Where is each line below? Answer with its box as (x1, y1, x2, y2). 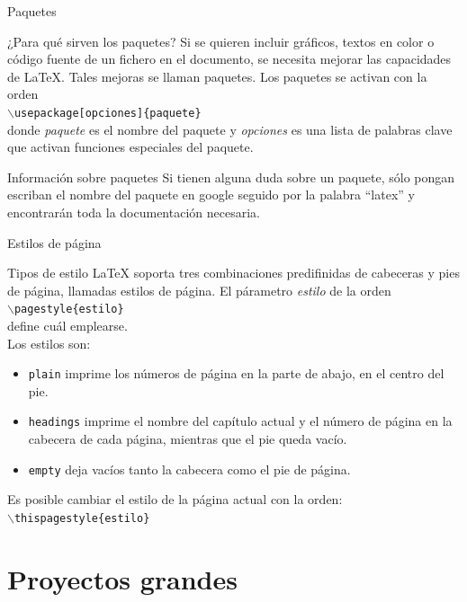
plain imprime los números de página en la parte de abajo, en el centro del (28, 364, 445, 383)
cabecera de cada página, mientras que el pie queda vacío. (28, 429, 347, 448)
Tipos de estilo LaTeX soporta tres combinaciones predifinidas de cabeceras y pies (7, 263, 460, 282)
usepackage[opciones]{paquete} (13, 106, 202, 120)
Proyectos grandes (7, 560, 238, 597)
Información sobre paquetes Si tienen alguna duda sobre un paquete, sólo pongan (7, 167, 455, 186)
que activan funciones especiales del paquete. (7, 137, 254, 156)
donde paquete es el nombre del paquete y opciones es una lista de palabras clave (7, 120, 453, 138)
